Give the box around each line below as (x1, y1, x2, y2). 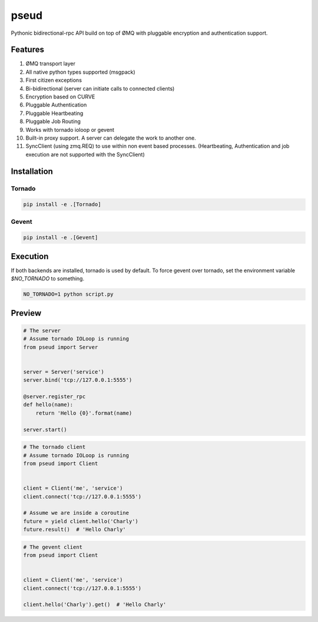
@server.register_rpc (23, 393, 86, 400)
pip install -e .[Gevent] (23, 234, 98, 241)
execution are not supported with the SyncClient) (25, 151, 145, 158)
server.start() (23, 426, 67, 433)
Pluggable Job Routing (25, 118, 81, 125)
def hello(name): (23, 401, 74, 408)
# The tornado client (23, 444, 86, 451)
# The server (23, 327, 61, 334)
